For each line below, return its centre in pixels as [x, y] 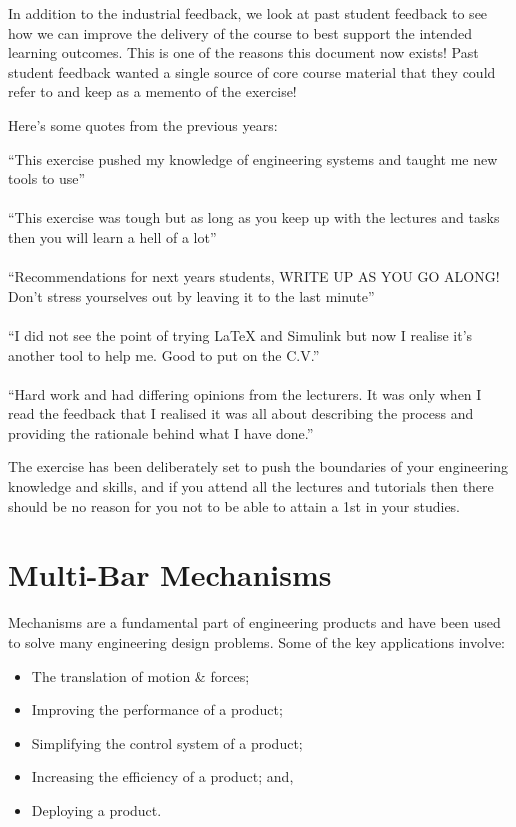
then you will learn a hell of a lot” [112, 236]
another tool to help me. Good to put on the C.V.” [164, 354]
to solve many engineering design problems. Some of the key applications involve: [256, 641]
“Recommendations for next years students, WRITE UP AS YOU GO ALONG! [254, 276]
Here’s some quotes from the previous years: [143, 124]
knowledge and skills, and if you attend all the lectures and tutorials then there [251, 486]
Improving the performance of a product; [157, 709]
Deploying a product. [96, 809]
